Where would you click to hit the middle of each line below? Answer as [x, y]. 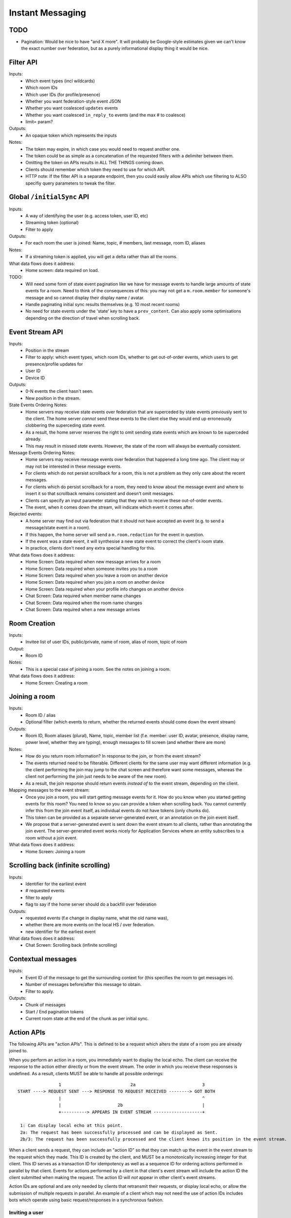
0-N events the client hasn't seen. [59, 391]
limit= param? [39, 122]
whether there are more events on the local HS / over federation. [90, 925]
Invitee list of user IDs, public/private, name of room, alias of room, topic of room [106, 642]
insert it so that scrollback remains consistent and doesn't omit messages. [100, 494]
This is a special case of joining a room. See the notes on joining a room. [98, 669]
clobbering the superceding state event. [65, 425]
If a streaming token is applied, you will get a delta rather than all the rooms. [101, 257]
